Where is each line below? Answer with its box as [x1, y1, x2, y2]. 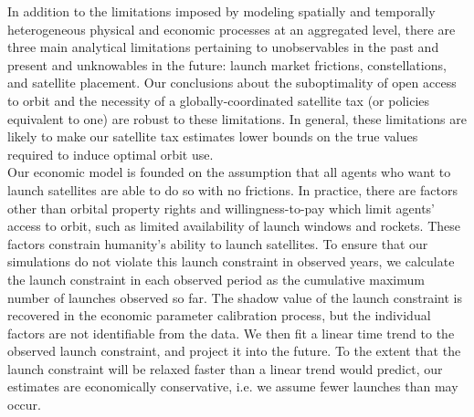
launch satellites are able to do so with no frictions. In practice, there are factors [7, 180, 458, 199]
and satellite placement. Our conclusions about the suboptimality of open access [7, 73, 457, 92]
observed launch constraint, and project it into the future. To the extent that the [7, 341, 461, 360]
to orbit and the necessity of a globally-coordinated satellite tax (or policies [7, 90, 430, 109]
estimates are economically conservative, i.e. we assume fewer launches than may [7, 377, 458, 396]
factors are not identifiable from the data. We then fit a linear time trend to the [7, 323, 455, 342]
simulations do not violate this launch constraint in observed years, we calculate [7, 252, 455, 271]
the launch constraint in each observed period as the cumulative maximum [7, 269, 425, 288]
